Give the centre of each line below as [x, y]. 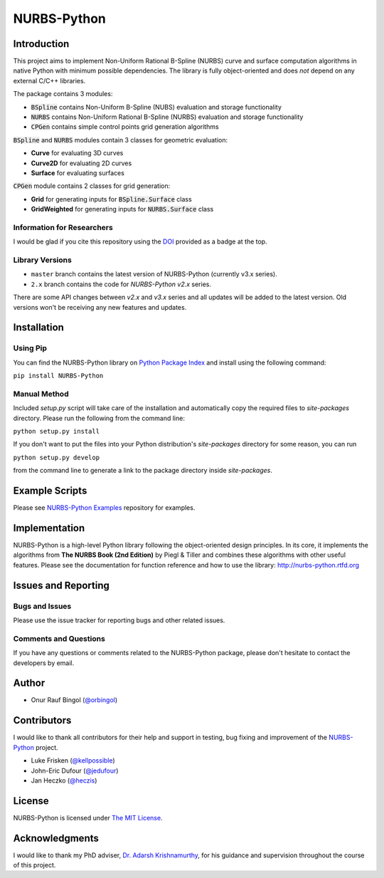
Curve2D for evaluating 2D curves [81, 163]
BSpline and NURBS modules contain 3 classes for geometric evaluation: [120, 140]
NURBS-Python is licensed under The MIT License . [88, 817]
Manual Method [41, 394]
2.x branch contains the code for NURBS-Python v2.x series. [121, 284]
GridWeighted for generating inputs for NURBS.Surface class [122, 209]
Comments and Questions [59, 639]
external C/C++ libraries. [49, 80]
